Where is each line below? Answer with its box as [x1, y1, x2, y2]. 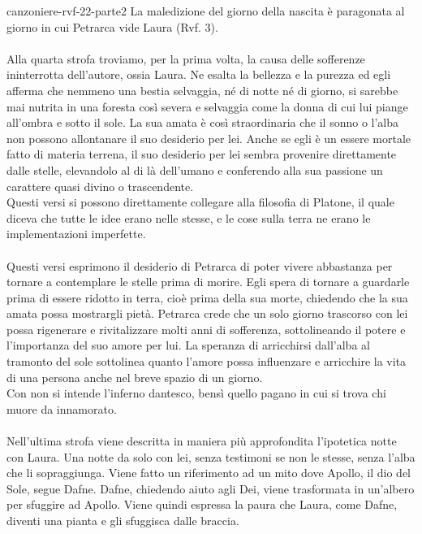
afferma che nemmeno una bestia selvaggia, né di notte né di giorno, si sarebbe [6, 81, 398, 98]
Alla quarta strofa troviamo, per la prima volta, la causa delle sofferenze [6, 50, 365, 67]
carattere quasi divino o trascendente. [6, 177, 194, 194]
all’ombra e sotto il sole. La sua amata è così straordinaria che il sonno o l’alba [6, 114, 398, 131]
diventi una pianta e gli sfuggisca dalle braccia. [6, 512, 239, 528]
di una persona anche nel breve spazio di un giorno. [6, 368, 263, 385]
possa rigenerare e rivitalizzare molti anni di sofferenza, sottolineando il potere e [6, 320, 406, 337]
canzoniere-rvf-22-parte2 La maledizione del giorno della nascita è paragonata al [6, 2, 405, 19]
